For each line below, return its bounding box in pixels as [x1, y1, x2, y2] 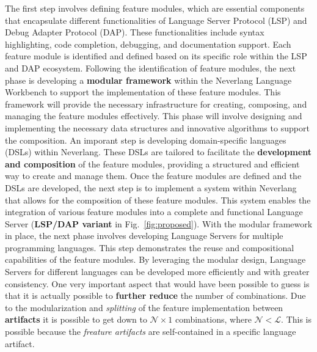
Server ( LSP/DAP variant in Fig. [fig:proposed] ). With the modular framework [5, 217, 313, 230]
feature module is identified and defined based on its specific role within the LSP [5, 50, 307, 62]
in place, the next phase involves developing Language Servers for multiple [5, 229, 283, 242]
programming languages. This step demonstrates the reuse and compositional [5, 241, 294, 254]
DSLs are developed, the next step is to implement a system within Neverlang [5, 181, 297, 194]
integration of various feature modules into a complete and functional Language [5, 205, 303, 218]
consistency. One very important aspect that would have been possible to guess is [5, 277, 310, 290]
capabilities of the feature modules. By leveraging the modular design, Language [5, 253, 306, 266]
